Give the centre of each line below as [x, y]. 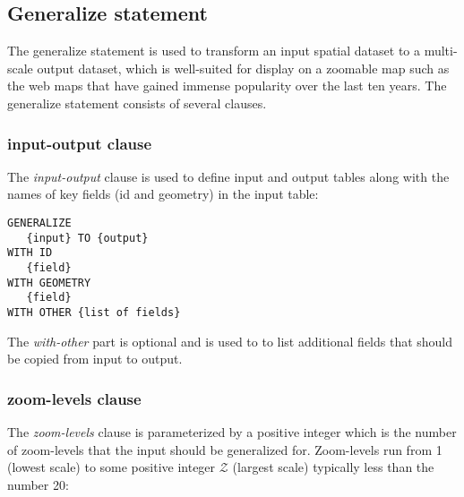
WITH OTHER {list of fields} [94, 312]
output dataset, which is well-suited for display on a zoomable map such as [243, 68]
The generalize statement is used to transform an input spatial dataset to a [214, 51]
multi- [441, 51]
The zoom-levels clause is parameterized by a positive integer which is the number [232, 431]
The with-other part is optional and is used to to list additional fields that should [230, 341]
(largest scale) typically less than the [333, 467]
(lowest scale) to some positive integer [112, 467]
